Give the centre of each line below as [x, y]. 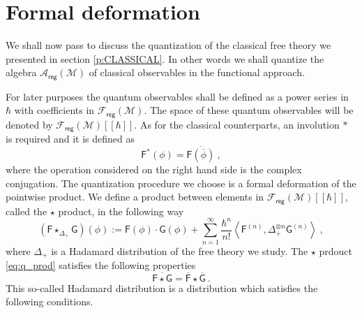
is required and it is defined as [70, 139]
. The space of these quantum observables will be [249, 110]
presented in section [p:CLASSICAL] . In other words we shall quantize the [165, 58]
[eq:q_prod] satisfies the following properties [101, 265]
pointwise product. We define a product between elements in [135, 197]
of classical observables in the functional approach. [197, 72]
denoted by [29, 124]
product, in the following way [121, 211]
